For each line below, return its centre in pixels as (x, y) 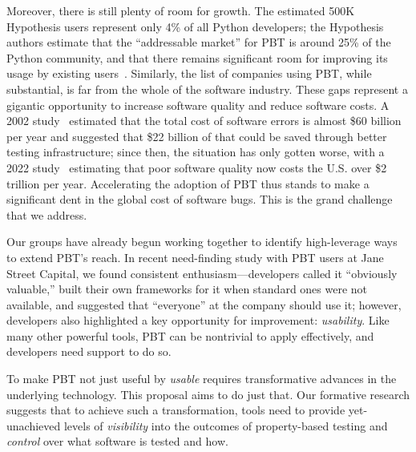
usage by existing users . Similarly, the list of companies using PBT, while (189, 73)
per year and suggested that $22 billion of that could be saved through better (197, 136)
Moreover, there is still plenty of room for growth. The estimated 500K (181, 10)
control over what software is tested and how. (117, 441)
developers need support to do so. (89, 351)
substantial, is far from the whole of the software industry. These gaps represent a (207, 89)
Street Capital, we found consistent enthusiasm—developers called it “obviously (202, 273)
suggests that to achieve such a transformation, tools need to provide (176, 410)
